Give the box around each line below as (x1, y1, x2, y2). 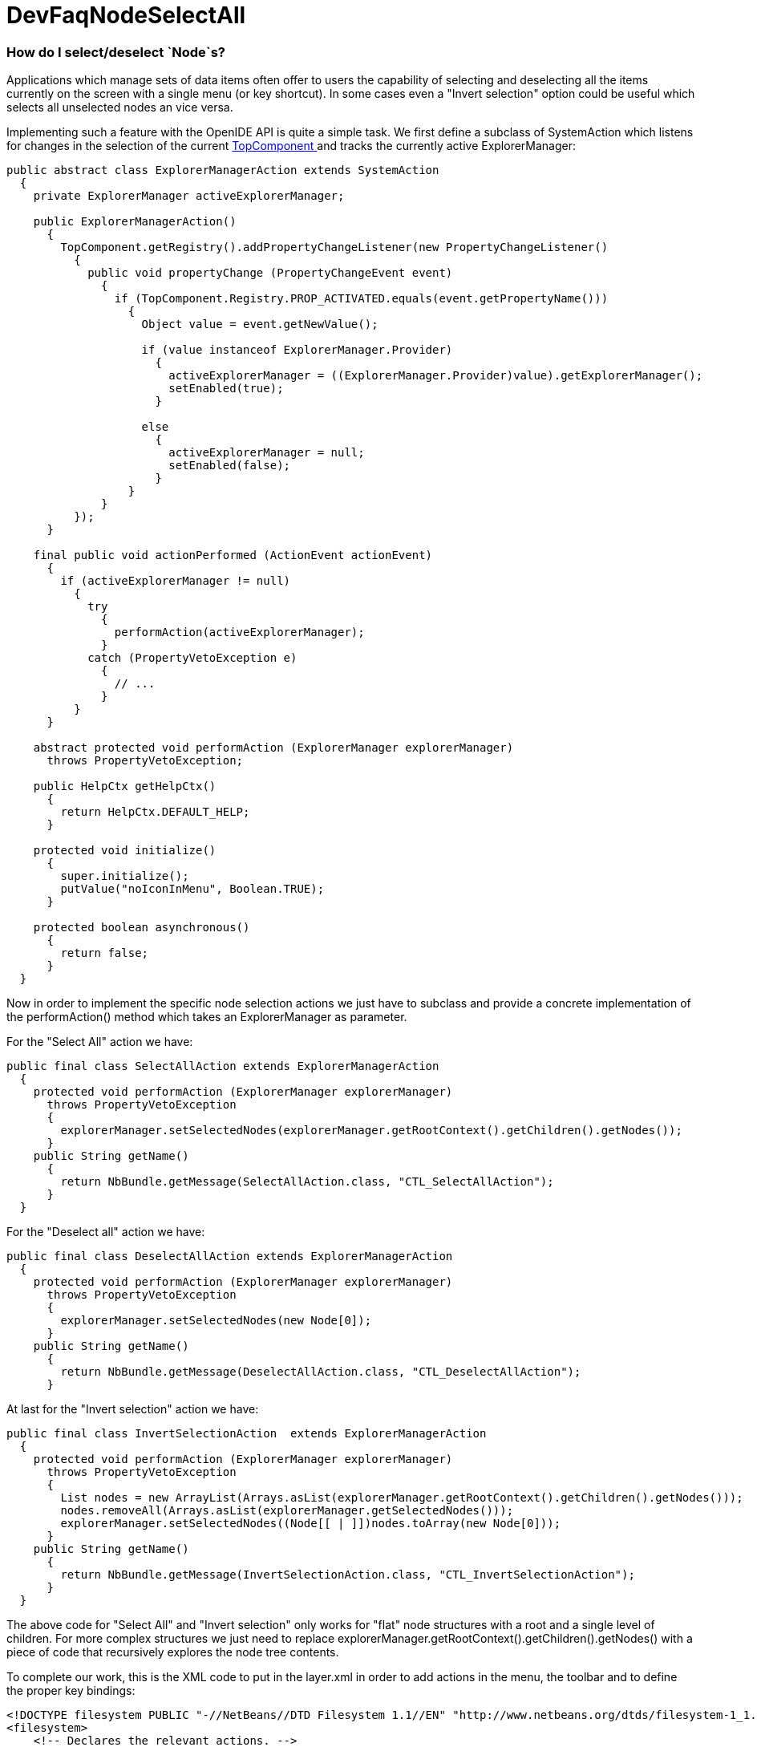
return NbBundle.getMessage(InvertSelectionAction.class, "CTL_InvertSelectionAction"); (60, 1568, 635, 1582)
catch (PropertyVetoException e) (87, 651, 298, 665)
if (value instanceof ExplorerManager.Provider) (141, 343, 453, 357)
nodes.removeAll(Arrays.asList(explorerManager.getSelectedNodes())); (60, 1504, 514, 1518)
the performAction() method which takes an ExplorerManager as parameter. (6, 1010, 407, 1024)
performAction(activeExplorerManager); (114, 626, 365, 639)
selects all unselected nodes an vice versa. (6, 100, 233, 115)
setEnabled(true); (168, 382, 284, 395)
